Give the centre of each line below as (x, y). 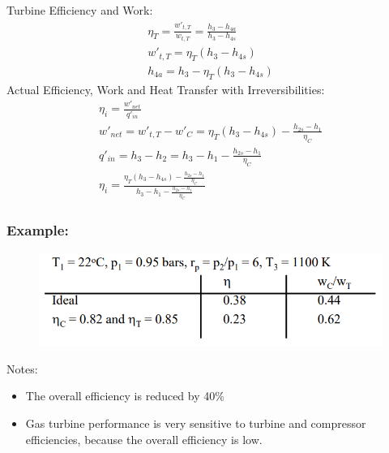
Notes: (22, 368)
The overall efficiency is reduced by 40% (125, 396)
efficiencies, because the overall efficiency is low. (144, 439)
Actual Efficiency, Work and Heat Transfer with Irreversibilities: (166, 89)
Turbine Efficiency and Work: (80, 10)
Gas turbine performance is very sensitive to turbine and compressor (196, 423)
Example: (38, 229)
